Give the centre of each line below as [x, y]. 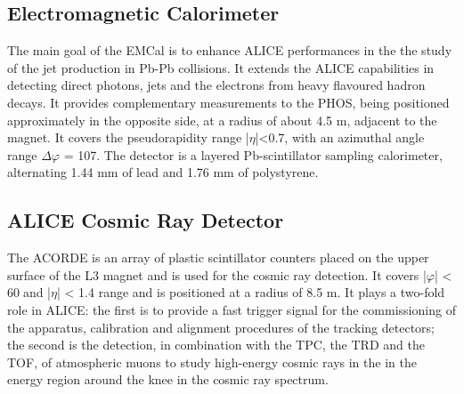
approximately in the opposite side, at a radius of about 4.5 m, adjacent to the [222, 120]
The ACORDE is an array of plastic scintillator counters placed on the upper [218, 257]
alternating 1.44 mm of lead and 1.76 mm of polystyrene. [163, 172]
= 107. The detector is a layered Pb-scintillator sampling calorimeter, [253, 154]
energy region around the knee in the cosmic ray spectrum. [168, 379]
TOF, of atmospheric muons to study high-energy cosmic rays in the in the [212, 362]
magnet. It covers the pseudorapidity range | [128, 137]
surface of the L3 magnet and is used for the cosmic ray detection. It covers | [217, 274]
